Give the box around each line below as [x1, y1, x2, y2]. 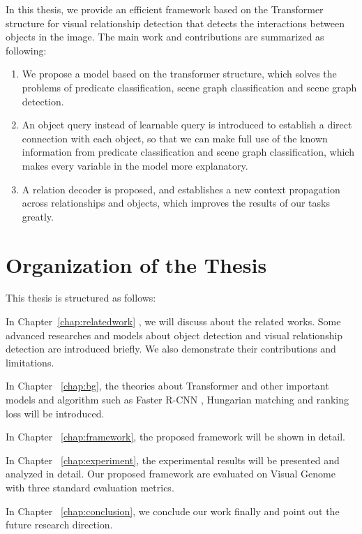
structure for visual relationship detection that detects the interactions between [6, 15, 345, 30]
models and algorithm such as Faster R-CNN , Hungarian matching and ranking [6, 392, 349, 406]
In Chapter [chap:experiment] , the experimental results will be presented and [6, 452, 340, 467]
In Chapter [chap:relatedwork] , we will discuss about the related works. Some [6, 314, 341, 329]
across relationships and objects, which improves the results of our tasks [22, 195, 330, 210]
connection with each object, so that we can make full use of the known [22, 131, 328, 145]
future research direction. [6, 517, 113, 532]
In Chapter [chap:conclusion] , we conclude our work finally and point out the [6, 503, 340, 518]
